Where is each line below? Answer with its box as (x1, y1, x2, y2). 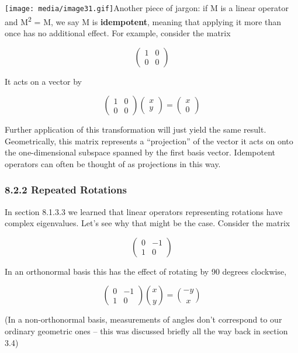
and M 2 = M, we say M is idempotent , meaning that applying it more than (5, 13, 282, 27)
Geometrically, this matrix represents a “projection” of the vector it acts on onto (5, 134, 293, 147)
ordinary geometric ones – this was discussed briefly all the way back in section (5, 325, 288, 337)
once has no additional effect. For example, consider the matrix (5, 26, 231, 39)
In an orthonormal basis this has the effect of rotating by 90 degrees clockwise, (5, 265, 287, 277)
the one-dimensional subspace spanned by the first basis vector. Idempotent (5, 146, 275, 158)
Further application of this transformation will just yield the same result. (5, 123, 266, 136)
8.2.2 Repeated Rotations (5, 182, 127, 197)
